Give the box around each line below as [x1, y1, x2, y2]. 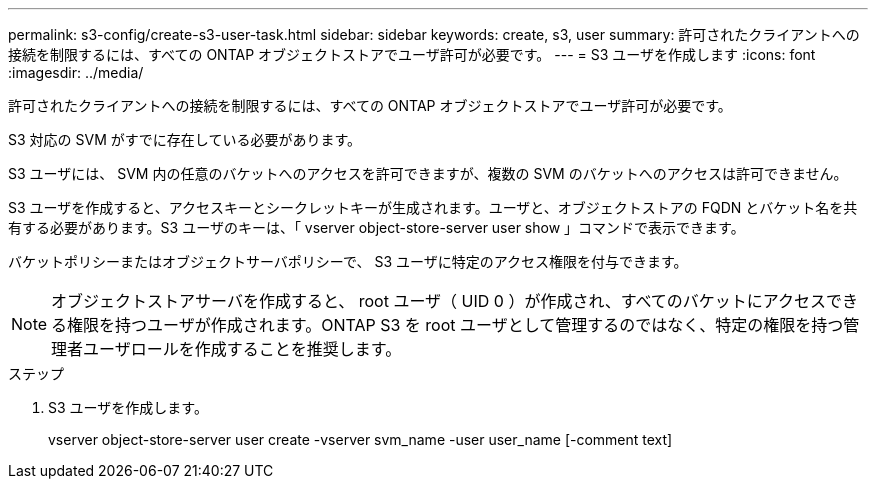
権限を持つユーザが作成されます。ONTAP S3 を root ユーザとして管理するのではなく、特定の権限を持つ [67, 315, 844, 335]
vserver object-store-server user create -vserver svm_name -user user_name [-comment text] [48, 431, 673, 448]
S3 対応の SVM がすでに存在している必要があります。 [8, 131, 362, 148]
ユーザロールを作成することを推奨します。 [83, 339, 402, 359]
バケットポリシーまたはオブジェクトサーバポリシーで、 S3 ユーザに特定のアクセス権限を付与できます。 [8, 253, 688, 270]
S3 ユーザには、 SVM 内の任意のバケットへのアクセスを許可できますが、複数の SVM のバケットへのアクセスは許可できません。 [8, 165, 848, 182]
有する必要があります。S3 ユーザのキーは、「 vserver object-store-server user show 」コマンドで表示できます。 [8, 219, 745, 236]
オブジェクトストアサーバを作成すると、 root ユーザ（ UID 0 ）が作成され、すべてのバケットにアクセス [51, 291, 827, 311]
